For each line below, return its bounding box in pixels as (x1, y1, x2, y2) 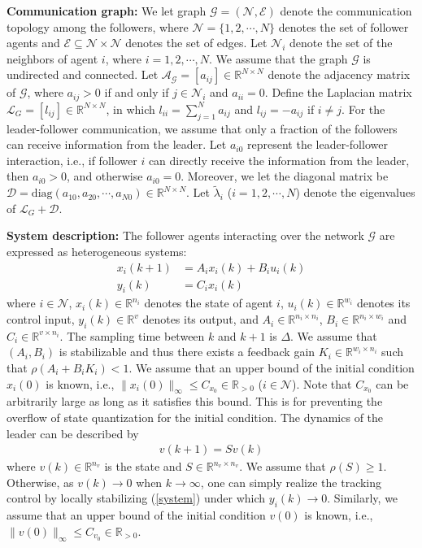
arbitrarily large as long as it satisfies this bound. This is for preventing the (7, 393, 383, 410)
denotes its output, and (142, 311, 259, 328)
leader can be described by (7, 424, 139, 441)
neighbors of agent (7, 50, 98, 67)
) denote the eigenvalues (295, 184, 415, 201)
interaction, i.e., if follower (7, 151, 137, 168)
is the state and (104, 458, 182, 475)
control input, (7, 311, 75, 328)
